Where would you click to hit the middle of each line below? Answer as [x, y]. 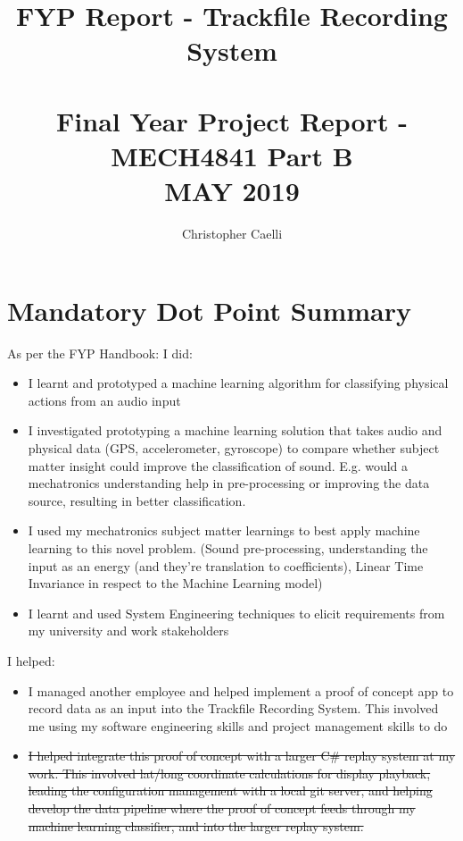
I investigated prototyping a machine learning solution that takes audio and [235, 430]
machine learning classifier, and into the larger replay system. [196, 825]
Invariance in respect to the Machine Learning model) [175, 583]
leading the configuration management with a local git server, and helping [230, 791]
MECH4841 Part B [232, 155]
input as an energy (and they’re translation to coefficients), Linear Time [226, 565]
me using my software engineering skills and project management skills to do [238, 725]
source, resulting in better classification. [137, 500]
